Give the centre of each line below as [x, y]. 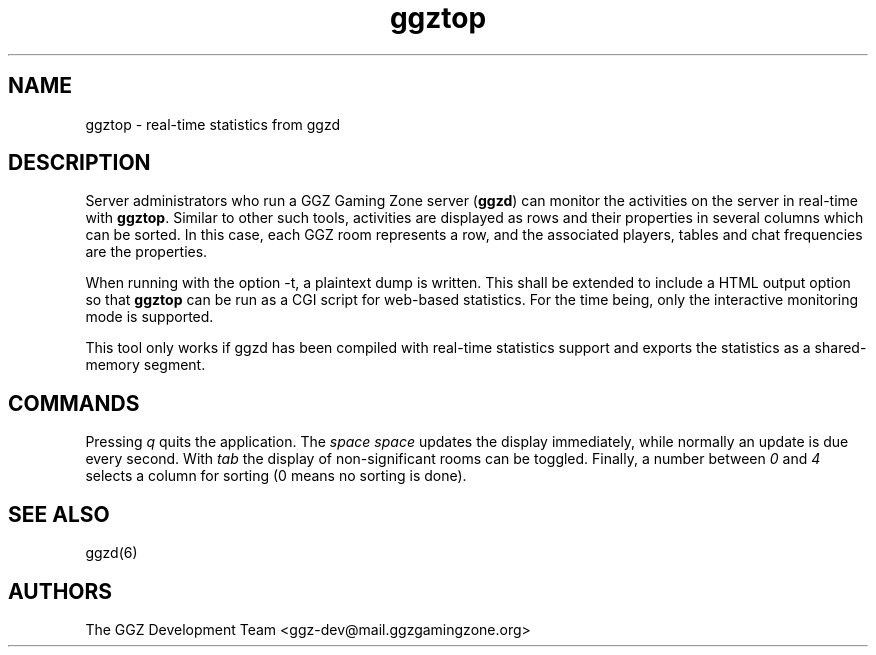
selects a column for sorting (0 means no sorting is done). [276, 476]
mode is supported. [149, 317]
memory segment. [145, 365]
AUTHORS [60, 591]
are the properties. [146, 252]
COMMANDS [74, 403]
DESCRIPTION [79, 163]
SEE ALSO [59, 514]
